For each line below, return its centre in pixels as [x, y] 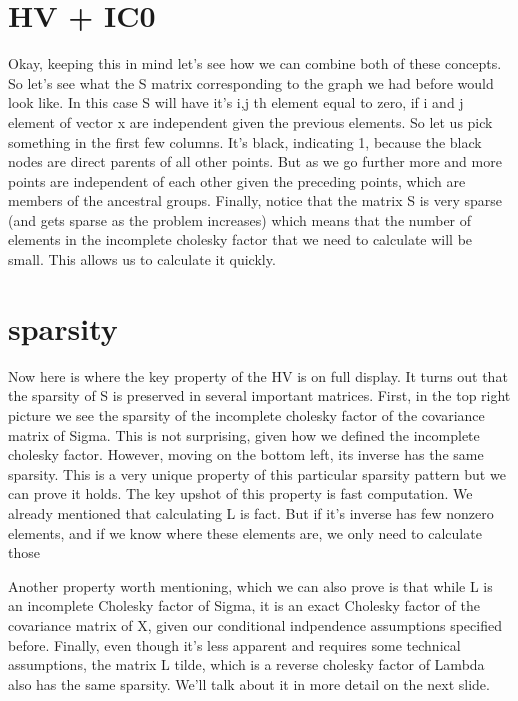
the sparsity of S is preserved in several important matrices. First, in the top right [259, 395]
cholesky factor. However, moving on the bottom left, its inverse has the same [246, 454]
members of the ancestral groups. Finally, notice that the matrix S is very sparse [255, 200]
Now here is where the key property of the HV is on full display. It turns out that [258, 375]
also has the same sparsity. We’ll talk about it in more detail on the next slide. [249, 683]
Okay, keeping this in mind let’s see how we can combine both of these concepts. [255, 63]
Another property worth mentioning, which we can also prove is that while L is [250, 585]
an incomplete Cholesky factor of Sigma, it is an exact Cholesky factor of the [244, 605]
